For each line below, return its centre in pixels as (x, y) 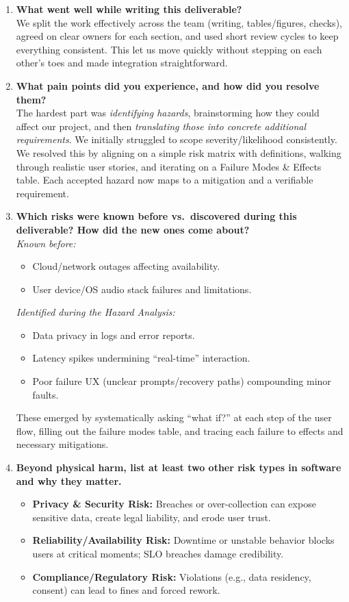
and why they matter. (69, 480)
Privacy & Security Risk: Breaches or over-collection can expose (174, 504)
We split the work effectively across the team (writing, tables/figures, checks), (179, 22)
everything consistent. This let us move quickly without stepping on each (169, 49)
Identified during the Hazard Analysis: (95, 312)
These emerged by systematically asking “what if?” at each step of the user (174, 417)
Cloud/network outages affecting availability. (126, 266)
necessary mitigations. (62, 444)
